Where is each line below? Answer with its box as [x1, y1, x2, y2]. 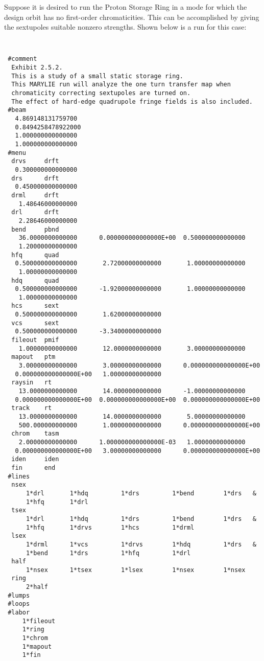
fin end [11, 464, 56, 471]
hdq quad [11, 277, 59, 284]
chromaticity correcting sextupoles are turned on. [11, 89, 191, 97]
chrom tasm [11, 430, 59, 438]
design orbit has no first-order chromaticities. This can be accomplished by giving [4, 11, 259, 22]
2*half [26, 583, 48, 591]
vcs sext [11, 319, 59, 327]
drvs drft [11, 157, 59, 165]
